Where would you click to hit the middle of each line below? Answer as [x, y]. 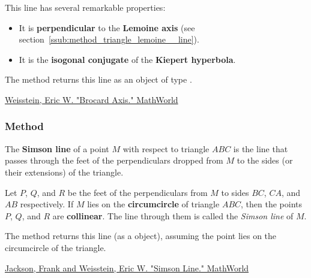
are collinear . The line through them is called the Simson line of [173, 215]
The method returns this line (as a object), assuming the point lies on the [141, 236]
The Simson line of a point [57, 148]
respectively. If [47, 204]
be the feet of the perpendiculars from [137, 192]
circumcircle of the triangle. [56, 247]
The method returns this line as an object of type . [98, 79]
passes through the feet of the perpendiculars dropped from [114, 160]
